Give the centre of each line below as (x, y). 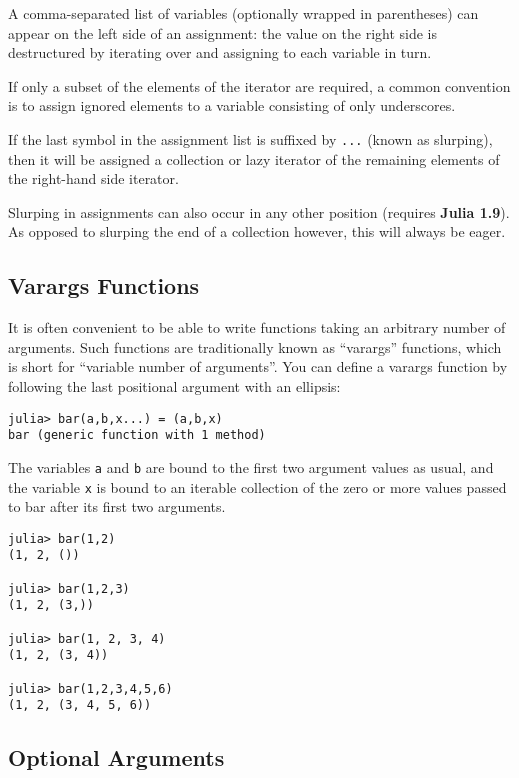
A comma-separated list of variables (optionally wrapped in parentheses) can (243, 13)
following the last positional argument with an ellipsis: (174, 385)
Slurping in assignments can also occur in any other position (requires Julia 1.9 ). (259, 211)
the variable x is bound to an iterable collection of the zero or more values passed (257, 486)
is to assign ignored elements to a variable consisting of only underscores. (232, 105)
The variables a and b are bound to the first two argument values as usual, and (251, 466)
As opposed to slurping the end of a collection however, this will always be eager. (257, 231)
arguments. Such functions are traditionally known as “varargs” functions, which (255, 346)
